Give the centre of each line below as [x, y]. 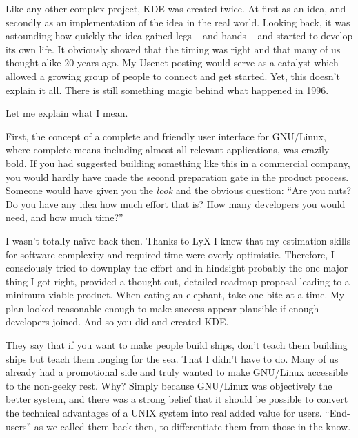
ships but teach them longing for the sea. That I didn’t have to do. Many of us [172, 358]
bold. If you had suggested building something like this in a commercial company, [178, 163]
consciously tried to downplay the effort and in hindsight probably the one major [177, 268]
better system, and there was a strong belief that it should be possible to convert [177, 399]
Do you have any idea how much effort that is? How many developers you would [176, 203]
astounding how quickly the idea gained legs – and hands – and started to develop [179, 36]
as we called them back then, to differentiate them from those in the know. [192, 426]
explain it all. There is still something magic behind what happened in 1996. [167, 89]
